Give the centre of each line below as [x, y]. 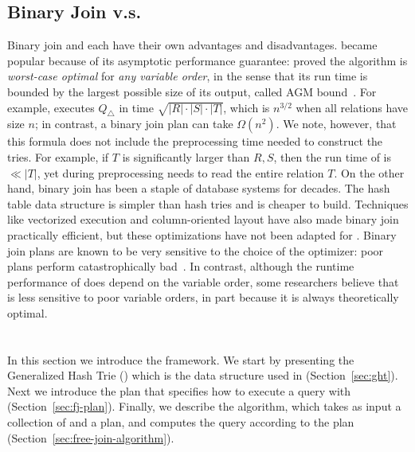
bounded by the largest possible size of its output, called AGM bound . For [192, 91]
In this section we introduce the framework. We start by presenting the [181, 359]
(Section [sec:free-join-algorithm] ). [91, 437]
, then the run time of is [332, 156]
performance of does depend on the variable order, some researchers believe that [203, 281]
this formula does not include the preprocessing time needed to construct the [195, 141]
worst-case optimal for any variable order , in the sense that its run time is [188, 76]
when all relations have [352, 107]
